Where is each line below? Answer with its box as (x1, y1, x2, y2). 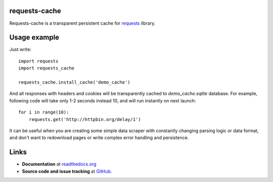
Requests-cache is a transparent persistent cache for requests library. (9, 20, 156, 26)
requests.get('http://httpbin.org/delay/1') (28, 116, 141, 122)
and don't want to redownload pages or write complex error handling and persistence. (9, 135, 189, 141)
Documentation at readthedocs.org (22, 161, 97, 167)
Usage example (9, 33, 60, 42)
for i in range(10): (18, 109, 69, 115)
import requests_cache (18, 66, 75, 71)
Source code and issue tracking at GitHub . (22, 168, 112, 174)
